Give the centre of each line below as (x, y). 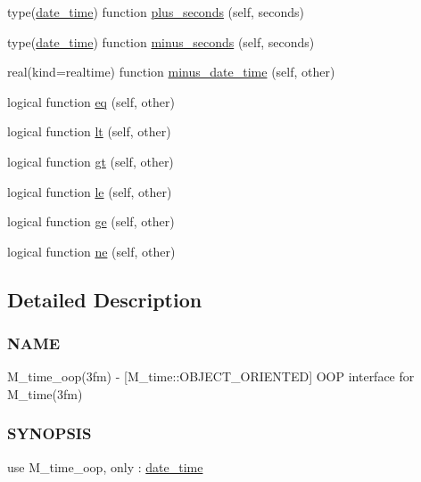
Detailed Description (105, 299)
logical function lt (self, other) (89, 131)
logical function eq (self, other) (91, 101)
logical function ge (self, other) (91, 221)
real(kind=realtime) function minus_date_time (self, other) (171, 72)
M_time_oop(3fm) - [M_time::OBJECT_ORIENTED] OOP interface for (211, 376)
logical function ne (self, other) (91, 251)
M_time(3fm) (45, 393)
